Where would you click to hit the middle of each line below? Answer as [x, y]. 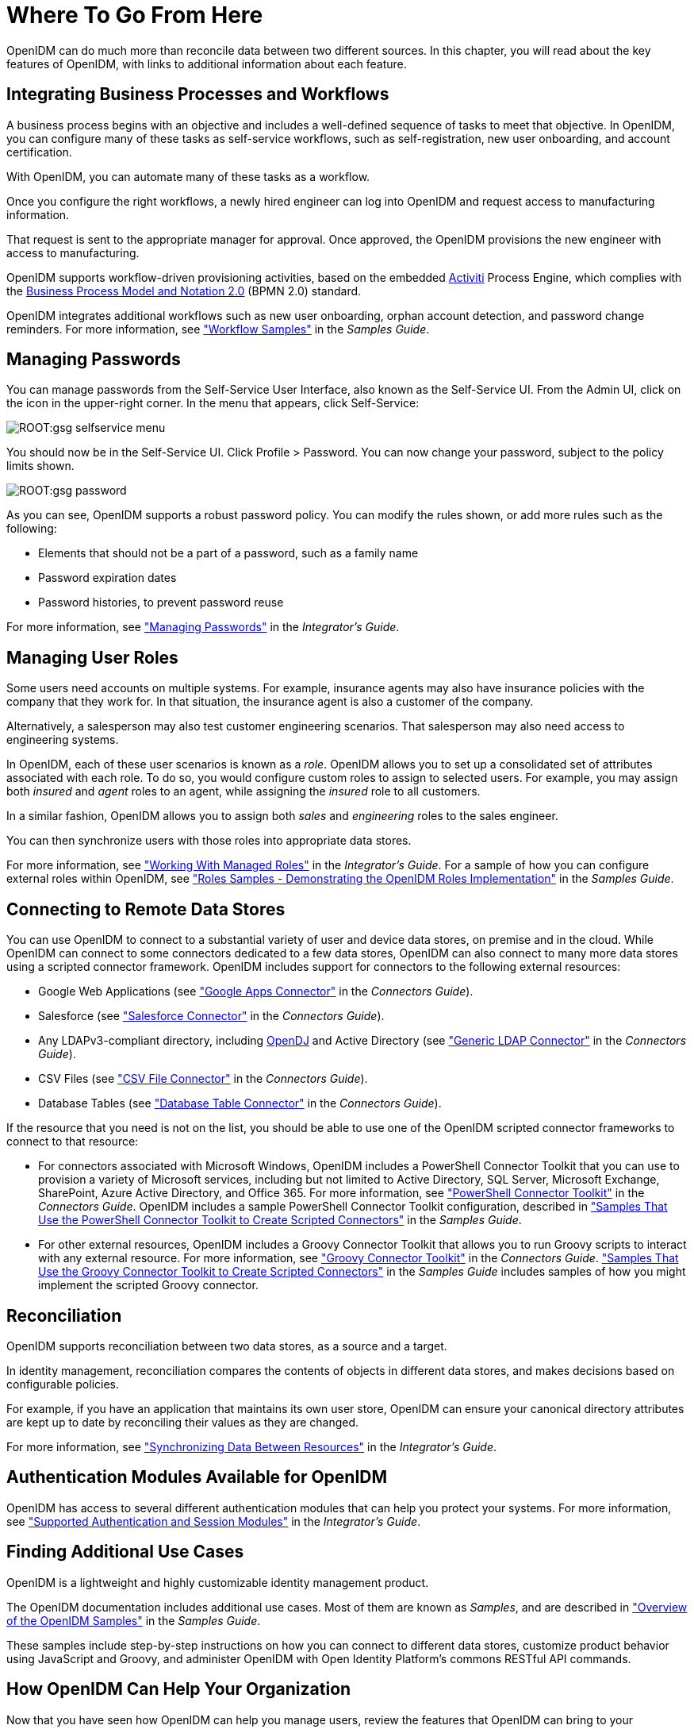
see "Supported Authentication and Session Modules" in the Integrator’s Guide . [214, 1521]
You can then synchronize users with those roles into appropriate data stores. [209, 841]
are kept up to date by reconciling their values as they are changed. [183, 1422]
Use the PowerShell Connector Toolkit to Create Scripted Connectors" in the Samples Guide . [280, 1220]
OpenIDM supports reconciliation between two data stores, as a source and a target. [227, 1346]
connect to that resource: [73, 1142]
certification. [39, 152]
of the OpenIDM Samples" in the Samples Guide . [134, 1620]
